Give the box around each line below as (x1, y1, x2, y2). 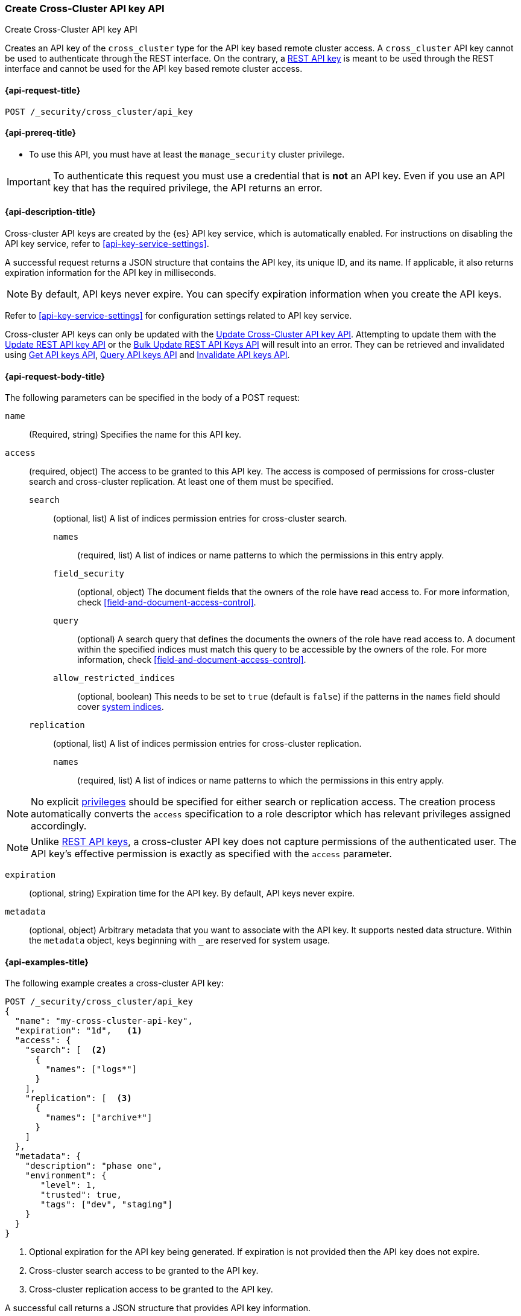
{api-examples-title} (5, 956, 89, 967)
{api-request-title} (5, 85, 81, 95)
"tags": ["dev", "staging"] (40, 1199, 173, 1210)
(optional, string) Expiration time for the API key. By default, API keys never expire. (29, 888, 355, 899)
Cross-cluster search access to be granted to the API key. (29, 1265, 259, 1276)
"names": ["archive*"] (45, 1113, 153, 1123)
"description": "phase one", (25, 1161, 163, 1171)
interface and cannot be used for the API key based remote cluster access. (5, 63, 303, 74)
